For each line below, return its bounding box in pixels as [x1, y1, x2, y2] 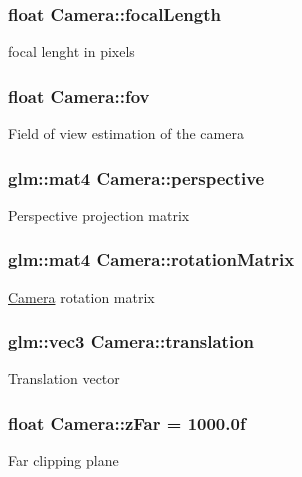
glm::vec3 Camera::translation [8, 329, 255, 354]
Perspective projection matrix [8, 204, 190, 225]
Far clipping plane [8, 450, 119, 471]
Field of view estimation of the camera [8, 123, 244, 144]
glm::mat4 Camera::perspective [8, 165, 265, 190]
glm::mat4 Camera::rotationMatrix [8, 247, 295, 272]
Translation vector [8, 368, 120, 389]
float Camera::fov [8, 83, 150, 108]
